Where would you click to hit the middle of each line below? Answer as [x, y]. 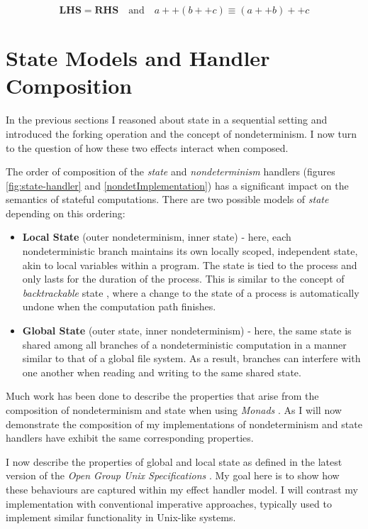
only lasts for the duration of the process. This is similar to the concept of [183, 279]
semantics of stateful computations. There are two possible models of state [167, 199]
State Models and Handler [138, 58]
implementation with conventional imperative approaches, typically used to [169, 503]
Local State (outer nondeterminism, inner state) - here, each [157, 237]
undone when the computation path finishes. [119, 306]
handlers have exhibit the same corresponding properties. [130, 438]
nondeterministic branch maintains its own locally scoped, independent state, [190, 251]
